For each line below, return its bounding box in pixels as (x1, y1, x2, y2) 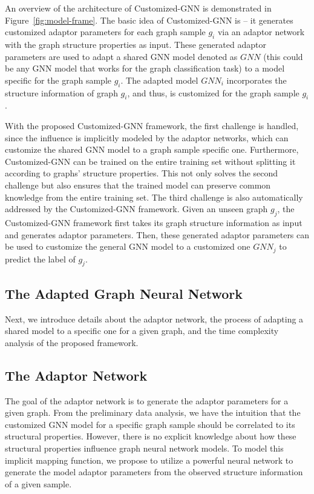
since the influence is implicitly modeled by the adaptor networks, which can (5, 131, 289, 144)
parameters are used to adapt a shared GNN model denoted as (5, 50, 238, 62)
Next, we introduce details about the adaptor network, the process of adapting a (5, 312, 304, 325)
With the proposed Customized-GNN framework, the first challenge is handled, (5, 119, 299, 132)
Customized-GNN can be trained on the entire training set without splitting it (5, 155, 296, 167)
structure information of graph (5, 86, 118, 99)
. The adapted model (120, 73, 198, 86)
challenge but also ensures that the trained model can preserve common (5, 178, 271, 191)
